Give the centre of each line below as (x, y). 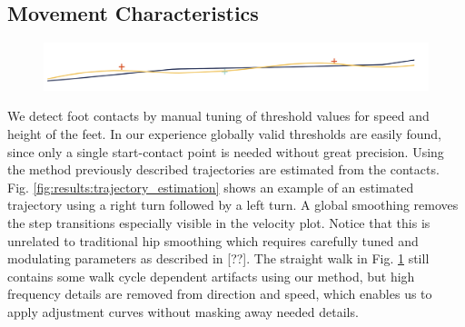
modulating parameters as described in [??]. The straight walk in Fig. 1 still (218, 258)
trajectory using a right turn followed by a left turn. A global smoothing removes (233, 205)
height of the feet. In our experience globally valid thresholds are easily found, (224, 133)
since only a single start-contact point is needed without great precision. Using (226, 151)
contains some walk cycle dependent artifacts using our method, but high (211, 276)
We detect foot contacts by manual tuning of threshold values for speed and (218, 116)
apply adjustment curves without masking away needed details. (183, 311)
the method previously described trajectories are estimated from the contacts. (223, 169)
